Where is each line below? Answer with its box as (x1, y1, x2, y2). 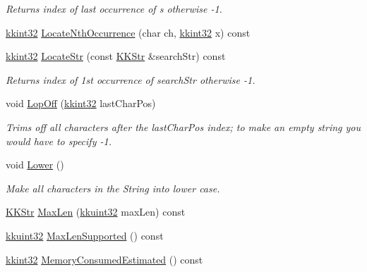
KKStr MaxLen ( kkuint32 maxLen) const (6, 204, 186, 219)
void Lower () (6, 157, 64, 172)
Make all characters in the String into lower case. (6, 180, 220, 195)
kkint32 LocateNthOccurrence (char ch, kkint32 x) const (6, 25, 251, 39)
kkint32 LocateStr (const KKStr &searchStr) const (6, 49, 226, 63)
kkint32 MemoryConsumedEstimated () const (6, 252, 203, 266)
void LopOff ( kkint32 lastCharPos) (6, 96, 156, 111)
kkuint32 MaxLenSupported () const (6, 228, 164, 242)
